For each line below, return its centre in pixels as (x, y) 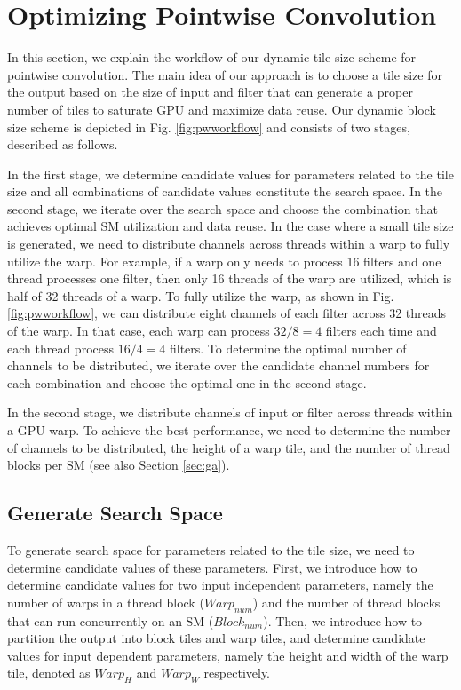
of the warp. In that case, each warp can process (139, 331)
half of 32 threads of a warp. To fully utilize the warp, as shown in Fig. (201, 295)
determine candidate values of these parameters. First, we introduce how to (212, 567)
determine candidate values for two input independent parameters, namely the (220, 585)
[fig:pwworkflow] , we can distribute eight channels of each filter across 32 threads (227, 313)
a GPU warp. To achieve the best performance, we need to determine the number (229, 430)
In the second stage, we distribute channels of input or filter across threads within (230, 412)
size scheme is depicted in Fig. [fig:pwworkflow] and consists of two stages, (209, 127)
